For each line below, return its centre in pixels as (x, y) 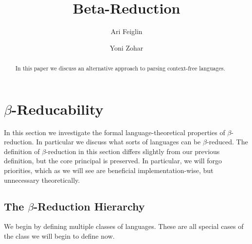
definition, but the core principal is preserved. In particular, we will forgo (113, 161)
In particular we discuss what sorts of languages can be (118, 142)
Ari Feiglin (126, 31)
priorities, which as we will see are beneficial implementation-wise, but (109, 170)
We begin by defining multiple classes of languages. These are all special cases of (124, 226)
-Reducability (57, 109)
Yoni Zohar (126, 47)
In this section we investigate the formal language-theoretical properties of (115, 132)
